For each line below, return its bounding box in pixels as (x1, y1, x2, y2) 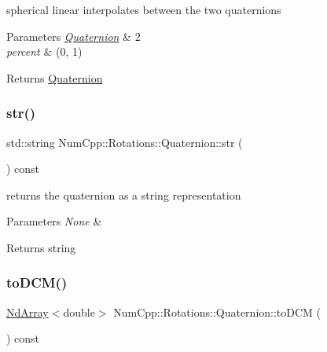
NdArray (6, 303, 49, 320)
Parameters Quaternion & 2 (6, 27, 141, 44)
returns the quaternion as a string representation (6, 186, 241, 203)
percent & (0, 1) (6, 43, 83, 60)
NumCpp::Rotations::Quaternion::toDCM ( (113, 303, 321, 320)
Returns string (6, 239, 76, 255)
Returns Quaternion (6, 69, 103, 86)
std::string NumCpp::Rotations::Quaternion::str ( (6, 134, 243, 150)
